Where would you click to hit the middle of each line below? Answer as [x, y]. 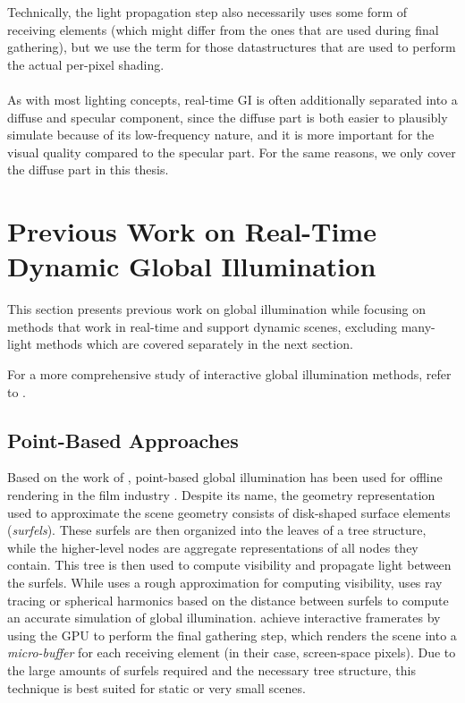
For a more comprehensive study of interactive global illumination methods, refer [229, 374]
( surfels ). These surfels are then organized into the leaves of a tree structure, [217, 530]
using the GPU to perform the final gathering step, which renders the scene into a [232, 635]
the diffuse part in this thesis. [88, 169]
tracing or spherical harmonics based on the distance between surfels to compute [228, 600]
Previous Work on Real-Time [192, 231]
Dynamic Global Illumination [192, 266]
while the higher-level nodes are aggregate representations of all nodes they [213, 547]
